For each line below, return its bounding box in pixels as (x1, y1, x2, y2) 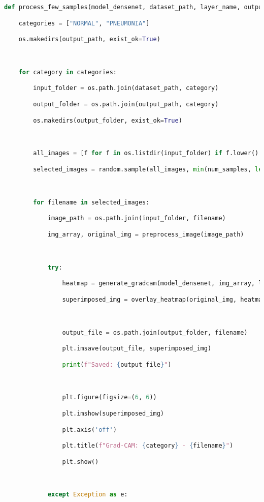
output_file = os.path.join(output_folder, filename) (62, 329, 248, 336)
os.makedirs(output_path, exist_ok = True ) (18, 36, 160, 43)
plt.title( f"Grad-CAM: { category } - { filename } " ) (62, 442, 234, 450)
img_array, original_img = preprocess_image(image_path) (47, 230, 244, 238)
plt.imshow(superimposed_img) (62, 409, 164, 417)
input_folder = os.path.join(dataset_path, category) (33, 84, 219, 92)
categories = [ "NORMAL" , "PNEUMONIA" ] (18, 19, 150, 27)
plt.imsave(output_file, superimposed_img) (62, 345, 212, 352)
